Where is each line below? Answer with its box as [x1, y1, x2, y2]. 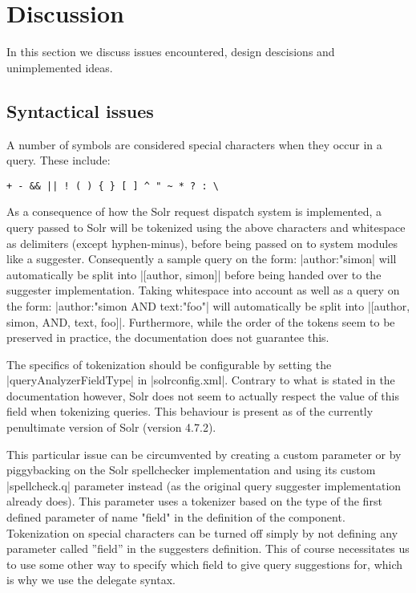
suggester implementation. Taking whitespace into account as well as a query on [6, 282, 400, 299]
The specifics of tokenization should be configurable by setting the [6, 355, 332, 372]
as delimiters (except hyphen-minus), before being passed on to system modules [6, 234, 398, 251]
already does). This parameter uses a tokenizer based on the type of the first [6, 493, 382, 510]
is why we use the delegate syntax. [6, 571, 176, 588]
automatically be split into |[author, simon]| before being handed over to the [6, 266, 382, 282]
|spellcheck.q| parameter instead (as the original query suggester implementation [6, 477, 402, 493]
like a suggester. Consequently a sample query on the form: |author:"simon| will [6, 250, 397, 267]
